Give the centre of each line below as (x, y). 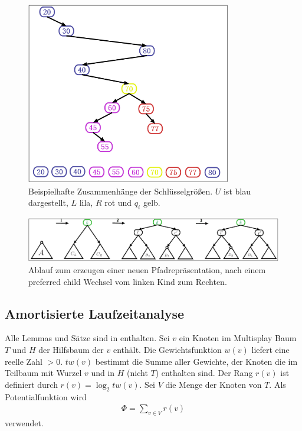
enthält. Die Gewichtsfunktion (167, 349)
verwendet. (24, 422)
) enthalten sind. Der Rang (204, 373)
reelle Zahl (24, 361)
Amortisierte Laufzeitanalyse (95, 313)
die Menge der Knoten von (214, 384)
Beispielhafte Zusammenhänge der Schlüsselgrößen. (121, 191)
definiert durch (31, 384)
